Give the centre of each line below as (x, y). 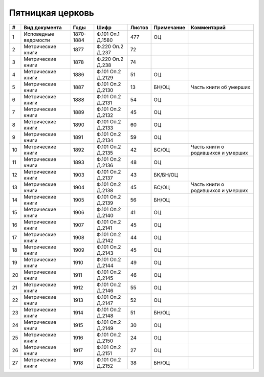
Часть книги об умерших (221, 87)
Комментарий (208, 27)
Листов (139, 27)
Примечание (170, 27)
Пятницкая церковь (52, 13)
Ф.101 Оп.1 (108, 34)
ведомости (37, 40)
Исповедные (39, 34)
